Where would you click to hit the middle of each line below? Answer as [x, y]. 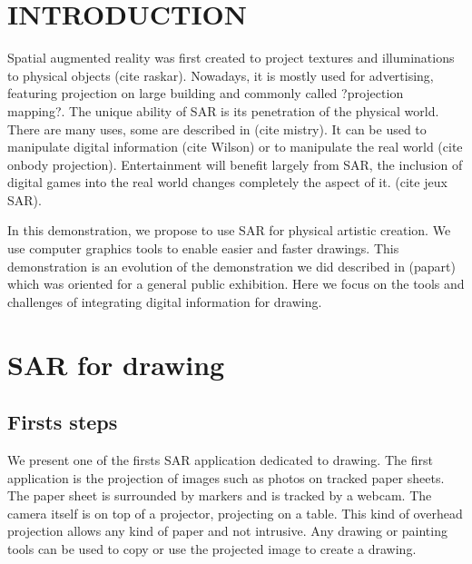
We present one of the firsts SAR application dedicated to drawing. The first [220, 460]
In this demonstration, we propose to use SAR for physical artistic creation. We [229, 230]
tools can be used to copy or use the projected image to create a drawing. [212, 548]
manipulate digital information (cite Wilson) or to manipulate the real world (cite [235, 147]
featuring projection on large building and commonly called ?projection [206, 93]
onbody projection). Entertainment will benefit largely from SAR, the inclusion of [235, 164]
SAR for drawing [116, 364]
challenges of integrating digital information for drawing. [165, 301]
